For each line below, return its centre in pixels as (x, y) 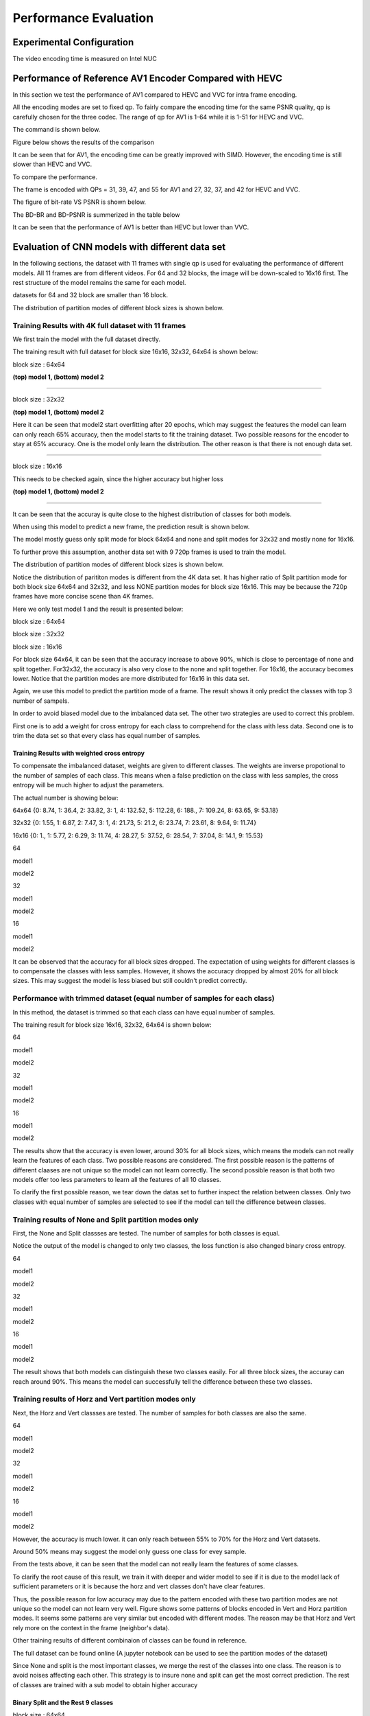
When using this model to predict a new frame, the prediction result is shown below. (131, 526)
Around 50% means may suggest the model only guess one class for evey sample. (129, 1552)
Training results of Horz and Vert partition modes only (104, 1399)
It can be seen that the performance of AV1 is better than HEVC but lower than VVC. (131, 227)
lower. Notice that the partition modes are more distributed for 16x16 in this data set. (131, 679)
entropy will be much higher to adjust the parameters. (88, 785)
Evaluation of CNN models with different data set (119, 247)
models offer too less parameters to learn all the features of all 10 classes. (117, 1180)
